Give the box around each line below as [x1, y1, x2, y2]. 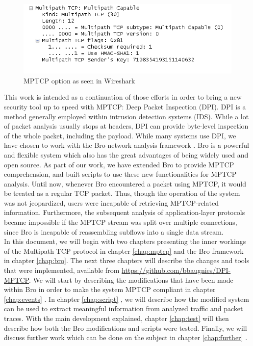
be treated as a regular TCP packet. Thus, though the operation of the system [4, 188, 240, 198]
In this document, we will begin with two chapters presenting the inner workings [4, 236, 246, 246]
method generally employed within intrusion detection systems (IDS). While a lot [4, 111, 249, 121]
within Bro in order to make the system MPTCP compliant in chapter [4, 284, 216, 294]
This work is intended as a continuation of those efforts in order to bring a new [4, 92, 242, 102]
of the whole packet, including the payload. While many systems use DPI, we [4, 130, 236, 140]
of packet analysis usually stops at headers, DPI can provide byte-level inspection [4, 121, 249, 131]
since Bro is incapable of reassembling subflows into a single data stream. [4, 226, 224, 237]
